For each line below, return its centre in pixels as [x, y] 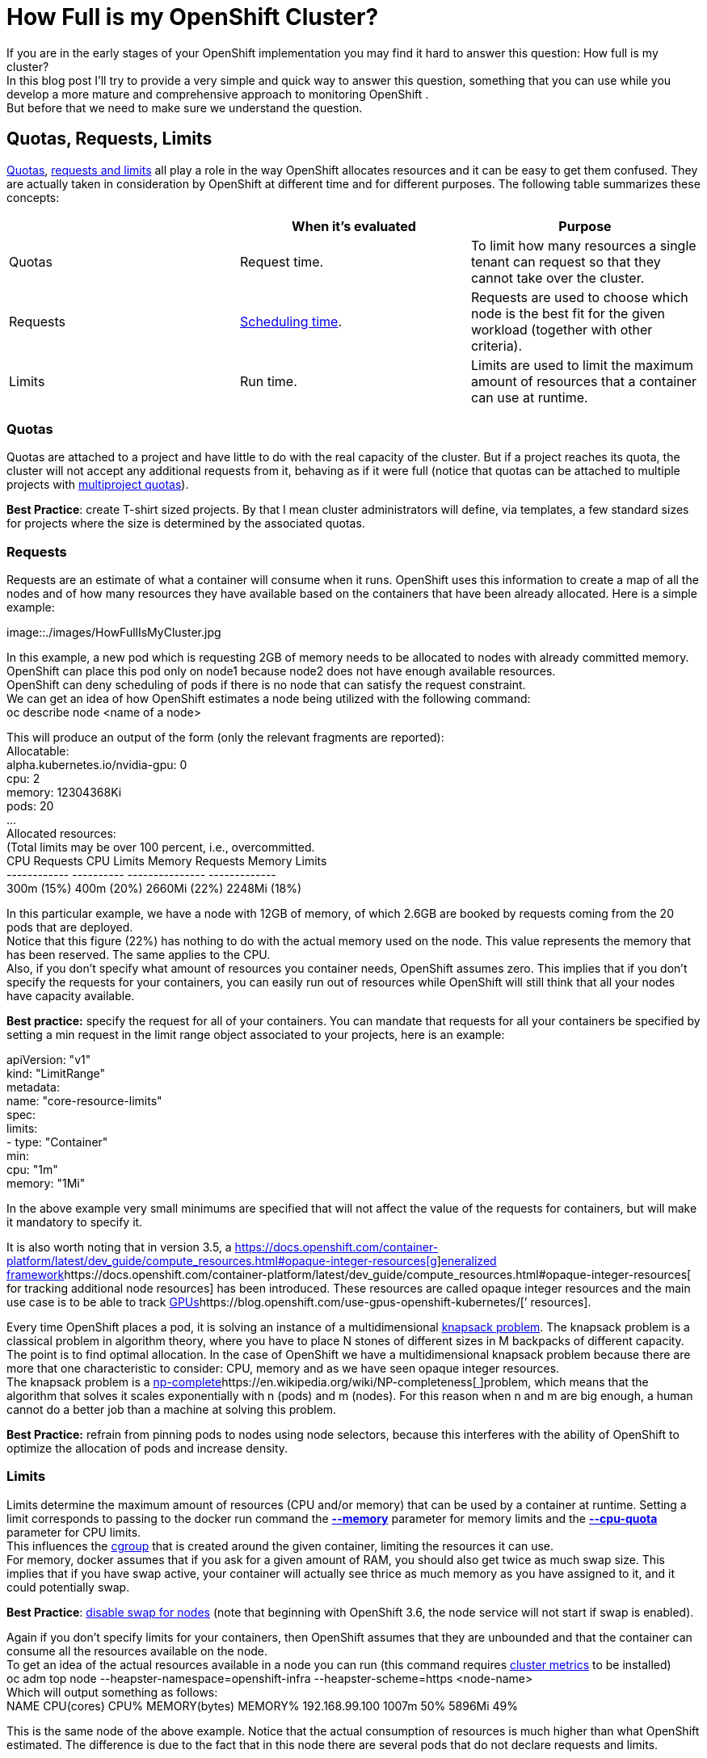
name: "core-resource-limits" [84, 1101]
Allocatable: [38, 751]
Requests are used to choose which [579, 297]
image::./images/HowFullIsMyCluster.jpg [114, 633]
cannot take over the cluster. [558, 278]
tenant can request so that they [566, 261]
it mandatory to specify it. [75, 1222]
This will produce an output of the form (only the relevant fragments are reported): [225, 738]
